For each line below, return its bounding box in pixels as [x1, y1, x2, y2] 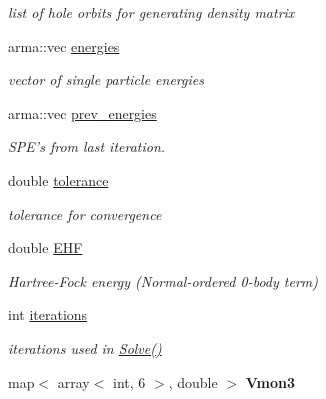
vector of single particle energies [8, 69, 204, 90]
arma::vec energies [8, 35, 120, 56]
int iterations [8, 304, 88, 325]
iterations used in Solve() [8, 337, 162, 358]
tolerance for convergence [8, 203, 162, 224]
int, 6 [113, 371, 146, 392]
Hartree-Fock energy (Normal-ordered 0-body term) [8, 270, 318, 291]
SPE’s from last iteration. [8, 136, 166, 157]
